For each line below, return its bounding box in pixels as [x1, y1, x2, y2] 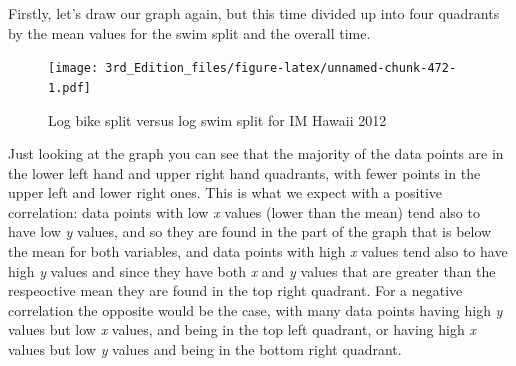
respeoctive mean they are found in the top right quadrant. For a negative [8, 280, 463, 301]
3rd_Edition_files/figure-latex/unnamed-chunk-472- [105, 61, 457, 76]
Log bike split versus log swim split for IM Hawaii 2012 [48, 109, 387, 130]
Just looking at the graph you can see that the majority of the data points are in [8, 143, 504, 164]
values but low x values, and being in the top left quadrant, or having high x [8, 319, 476, 340]
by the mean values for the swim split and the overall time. [8, 22, 371, 43]
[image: [48, 61, 99, 76]
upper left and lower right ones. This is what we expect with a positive [8, 182, 443, 203]
